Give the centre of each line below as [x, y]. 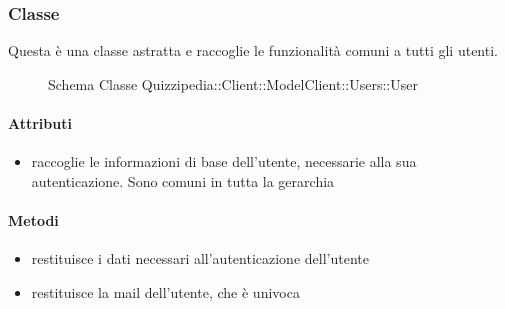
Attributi [40, 123]
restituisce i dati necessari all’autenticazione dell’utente [200, 258]
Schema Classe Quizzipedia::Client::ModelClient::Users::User [233, 83]
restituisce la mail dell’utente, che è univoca [165, 291]
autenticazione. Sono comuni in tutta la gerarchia [183, 180]
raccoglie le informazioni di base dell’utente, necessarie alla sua [224, 161]
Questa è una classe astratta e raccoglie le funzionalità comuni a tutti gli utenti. [253, 50]
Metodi [33, 219]
